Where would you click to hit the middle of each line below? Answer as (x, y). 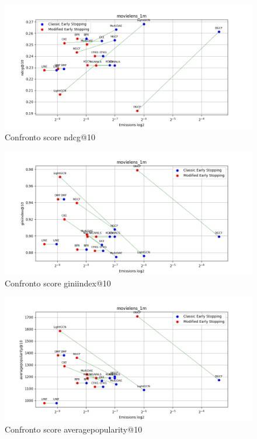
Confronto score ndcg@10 (50, 136)
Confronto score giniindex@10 (58, 283)
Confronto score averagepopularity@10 (74, 429)
